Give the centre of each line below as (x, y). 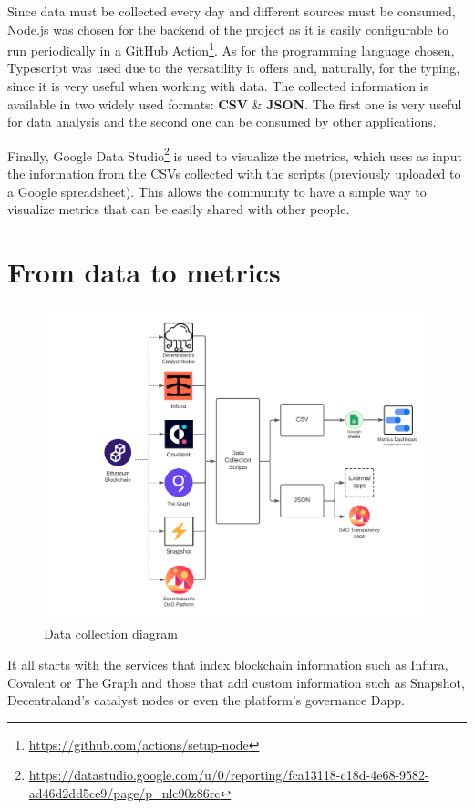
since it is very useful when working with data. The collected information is (218, 86)
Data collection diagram (111, 634)
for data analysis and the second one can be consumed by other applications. (222, 122)
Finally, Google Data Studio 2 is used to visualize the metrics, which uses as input (235, 154)
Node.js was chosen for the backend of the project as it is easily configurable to (228, 29)
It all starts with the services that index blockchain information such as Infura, (228, 665)
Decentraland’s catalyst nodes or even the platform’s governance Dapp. (206, 700)
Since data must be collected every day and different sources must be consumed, (232, 11)
